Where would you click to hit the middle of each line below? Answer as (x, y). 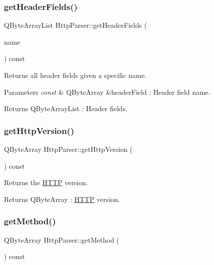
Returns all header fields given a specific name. (75, 75)
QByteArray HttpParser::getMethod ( (62, 239)
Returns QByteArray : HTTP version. (62, 199)
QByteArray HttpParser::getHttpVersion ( (68, 149)
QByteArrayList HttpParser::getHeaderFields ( (75, 25)
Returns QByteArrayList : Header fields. (66, 108)
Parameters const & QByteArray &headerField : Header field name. (107, 92)
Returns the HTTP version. (46, 182)
